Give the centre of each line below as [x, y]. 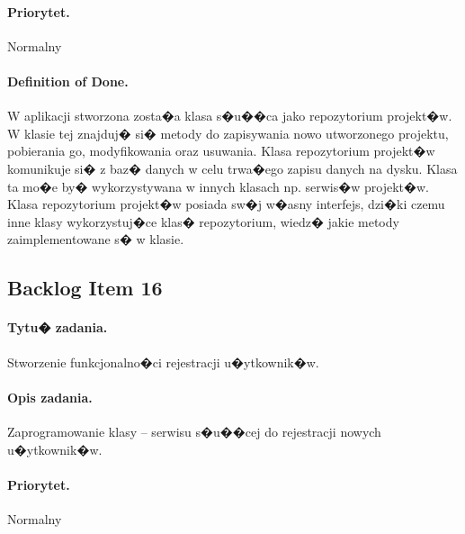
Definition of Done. [68, 81]
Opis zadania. [50, 397]
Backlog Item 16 [85, 288]
